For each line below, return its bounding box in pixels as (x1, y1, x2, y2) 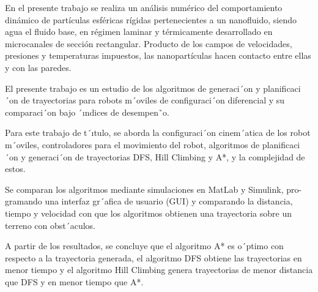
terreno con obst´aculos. (5, 219, 96, 231)
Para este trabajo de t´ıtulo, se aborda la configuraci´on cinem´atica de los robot (5, 126, 311, 139)
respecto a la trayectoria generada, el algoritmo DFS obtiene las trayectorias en (5, 251, 302, 264)
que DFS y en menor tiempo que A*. (5, 275, 144, 288)
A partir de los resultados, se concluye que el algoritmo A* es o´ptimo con (5, 239, 284, 252)
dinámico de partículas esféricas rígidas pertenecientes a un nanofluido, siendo (5, 13, 297, 26)
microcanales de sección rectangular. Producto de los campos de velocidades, (5, 37, 292, 50)
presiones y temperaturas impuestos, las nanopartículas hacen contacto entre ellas (5, 49, 311, 62)
